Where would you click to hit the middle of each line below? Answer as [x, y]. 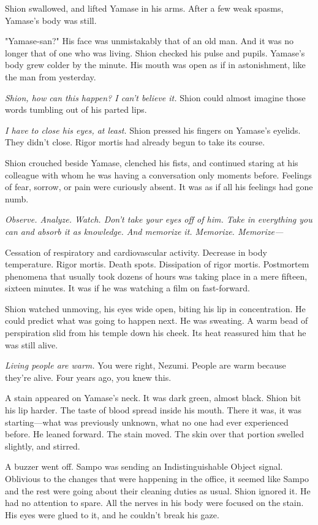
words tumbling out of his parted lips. [76, 109]
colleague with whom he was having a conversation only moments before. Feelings [158, 174]
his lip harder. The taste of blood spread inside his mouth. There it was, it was [153, 410]
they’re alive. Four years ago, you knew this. [88, 377]
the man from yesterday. [51, 76]
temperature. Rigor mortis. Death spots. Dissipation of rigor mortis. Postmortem [157, 264]
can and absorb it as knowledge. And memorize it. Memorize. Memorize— [144, 231]
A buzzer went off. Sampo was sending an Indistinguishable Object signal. [144, 466]
